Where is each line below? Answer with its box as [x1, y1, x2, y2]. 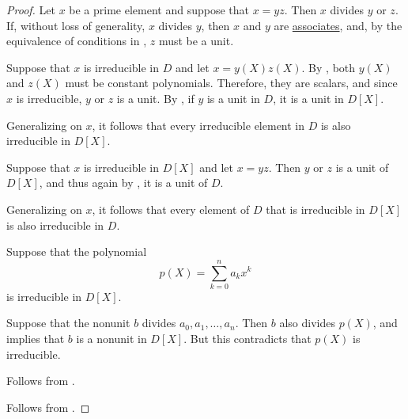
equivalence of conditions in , [6, 32, 147, 49]
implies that [6, 330, 65, 347]
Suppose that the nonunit [6, 314, 130, 331]
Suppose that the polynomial [6, 243, 147, 260]
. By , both [301, 59, 356, 75]
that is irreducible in [266, 200, 365, 217]
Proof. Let [6, 2, 55, 17]
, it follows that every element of [92, 200, 250, 217]
